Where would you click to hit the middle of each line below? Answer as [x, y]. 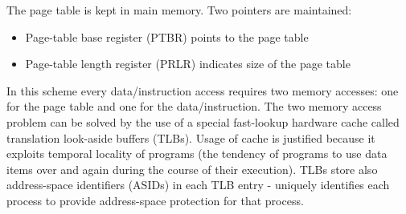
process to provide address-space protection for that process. [155, 200]
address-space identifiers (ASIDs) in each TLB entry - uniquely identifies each [198, 185]
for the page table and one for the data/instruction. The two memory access [194, 106]
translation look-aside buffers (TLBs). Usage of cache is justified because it [191, 137]
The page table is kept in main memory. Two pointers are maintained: [179, 10]
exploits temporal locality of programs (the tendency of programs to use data [197, 153]
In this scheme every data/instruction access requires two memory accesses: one [203, 90]
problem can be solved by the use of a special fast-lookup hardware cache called [203, 121]
